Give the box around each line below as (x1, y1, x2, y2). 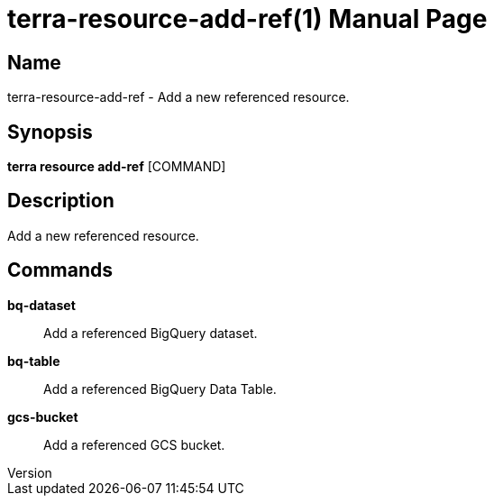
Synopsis (7, 120, 93, 143)
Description (7, 189, 114, 213)
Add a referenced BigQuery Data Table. (43, 380, 277, 397)
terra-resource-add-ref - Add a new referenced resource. (7, 89, 350, 105)
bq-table (7, 352, 60, 369)
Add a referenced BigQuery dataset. (43, 325, 258, 341)
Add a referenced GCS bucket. (43, 436, 225, 453)
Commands (7, 259, 114, 282)
